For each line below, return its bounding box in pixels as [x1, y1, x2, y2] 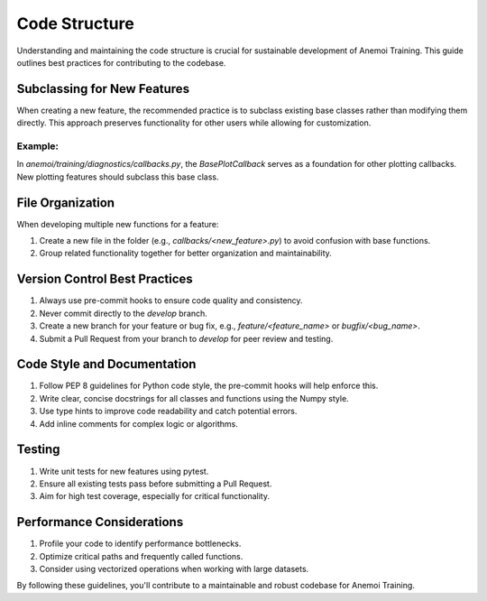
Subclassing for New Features [16, 81, 189, 97]
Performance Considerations [16, 514, 184, 530]
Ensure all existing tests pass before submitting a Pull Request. [39, 478, 272, 489]
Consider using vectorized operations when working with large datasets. [39, 563, 309, 574]
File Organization [16, 195, 115, 210]
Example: [16, 140, 59, 153]
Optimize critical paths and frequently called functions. [39, 550, 243, 561]
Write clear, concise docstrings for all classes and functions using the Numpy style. [39, 393, 349, 403]
